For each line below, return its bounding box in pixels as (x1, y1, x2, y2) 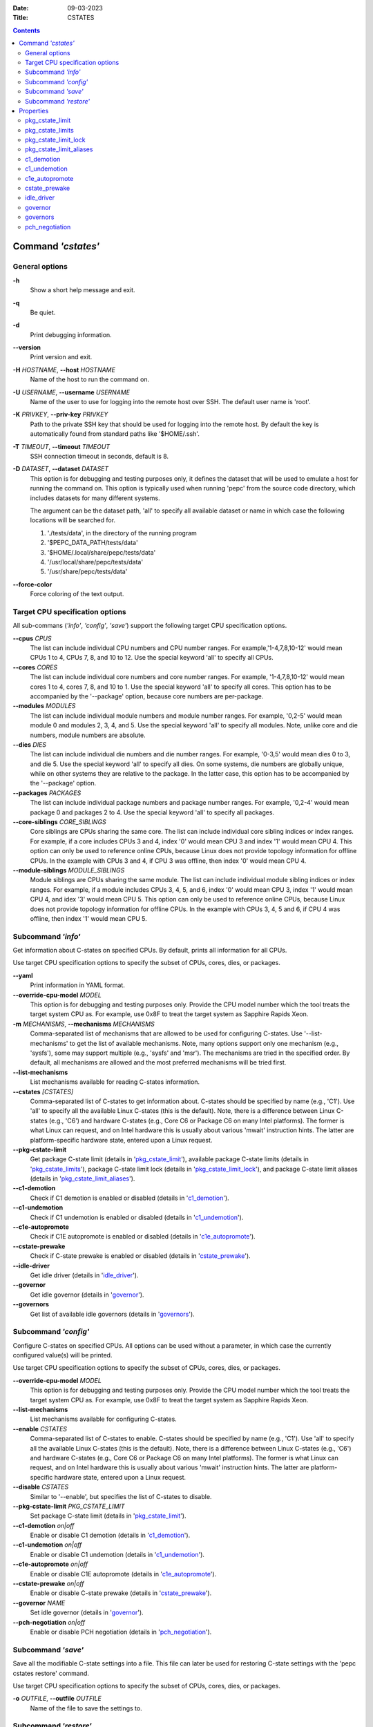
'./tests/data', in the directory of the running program (47, 528, 197, 537)
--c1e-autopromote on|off (12, 1560, 88, 1568)
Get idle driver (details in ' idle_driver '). (30, 1271, 139, 1279)
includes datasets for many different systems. (30, 494, 160, 502)
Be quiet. (30, 308, 56, 316)
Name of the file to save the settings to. (30, 1704, 142, 1712)
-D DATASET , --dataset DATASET (12, 465, 109, 473)
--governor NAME (12, 1599, 66, 1607)
